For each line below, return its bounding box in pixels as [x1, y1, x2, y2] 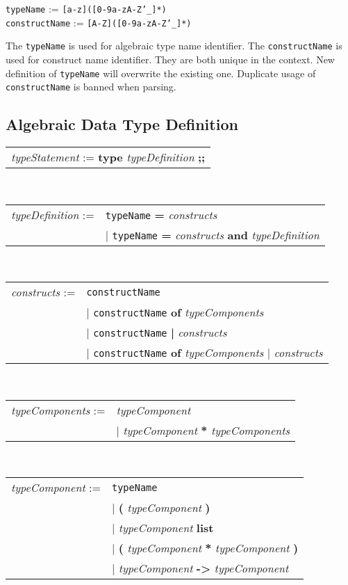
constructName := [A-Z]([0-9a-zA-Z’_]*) [6, 15, 192, 29]
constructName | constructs [93, 324, 227, 341]
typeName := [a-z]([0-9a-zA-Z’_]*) [6, 1, 167, 15]
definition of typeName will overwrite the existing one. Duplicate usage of [6, 65, 316, 80]
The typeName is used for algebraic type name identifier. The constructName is [6, 38, 342, 53]
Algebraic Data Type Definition [6, 113, 238, 135]
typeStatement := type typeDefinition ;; [11, 149, 206, 166]
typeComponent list [118, 520, 214, 536]
